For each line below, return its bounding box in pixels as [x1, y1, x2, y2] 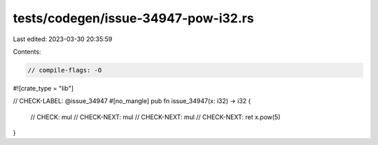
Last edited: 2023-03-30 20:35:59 [13, 35, 113, 43]
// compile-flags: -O [27, 66, 102, 74]
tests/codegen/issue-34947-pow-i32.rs [13, 10, 255, 26]
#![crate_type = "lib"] [13, 84, 73, 92]
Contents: [13, 47, 41, 56]
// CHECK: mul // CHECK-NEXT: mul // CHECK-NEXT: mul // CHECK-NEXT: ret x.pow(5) [30, 112, 281, 121]
